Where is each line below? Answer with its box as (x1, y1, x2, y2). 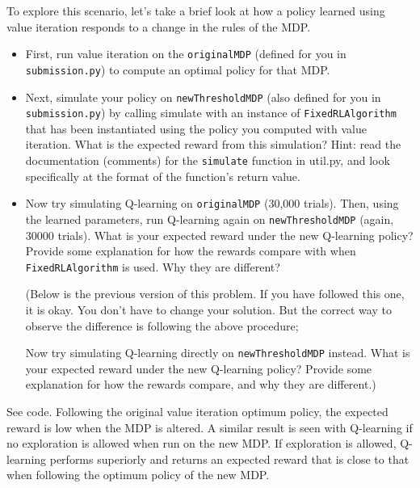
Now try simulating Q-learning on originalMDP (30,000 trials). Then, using (25, 195, 399, 212)
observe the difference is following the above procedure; (25, 317, 299, 334)
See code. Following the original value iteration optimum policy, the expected (6, 403, 388, 420)
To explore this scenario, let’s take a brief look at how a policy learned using (6, 2, 385, 19)
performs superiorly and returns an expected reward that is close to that (49, 450, 409, 467)
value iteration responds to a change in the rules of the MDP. (6, 18, 311, 35)
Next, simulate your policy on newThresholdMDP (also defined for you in (25, 88, 381, 105)
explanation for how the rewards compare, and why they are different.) (25, 376, 376, 393)
